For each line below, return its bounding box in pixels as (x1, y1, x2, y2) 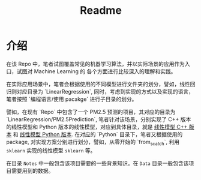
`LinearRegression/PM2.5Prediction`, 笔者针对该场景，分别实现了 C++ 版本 (6, 115, 191, 123)
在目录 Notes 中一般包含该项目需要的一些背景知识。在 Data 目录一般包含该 (6, 160, 189, 167)
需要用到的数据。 (11, 167, 54, 174)
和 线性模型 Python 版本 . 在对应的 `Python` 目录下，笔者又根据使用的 (13, 130, 183, 138)
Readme (80, 4, 122, 17)
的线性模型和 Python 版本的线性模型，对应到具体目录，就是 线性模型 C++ (6, 123, 188, 130)
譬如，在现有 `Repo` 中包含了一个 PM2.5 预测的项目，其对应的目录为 (6, 108, 176, 115)
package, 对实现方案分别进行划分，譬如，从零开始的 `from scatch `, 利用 (6, 138, 180, 147)
